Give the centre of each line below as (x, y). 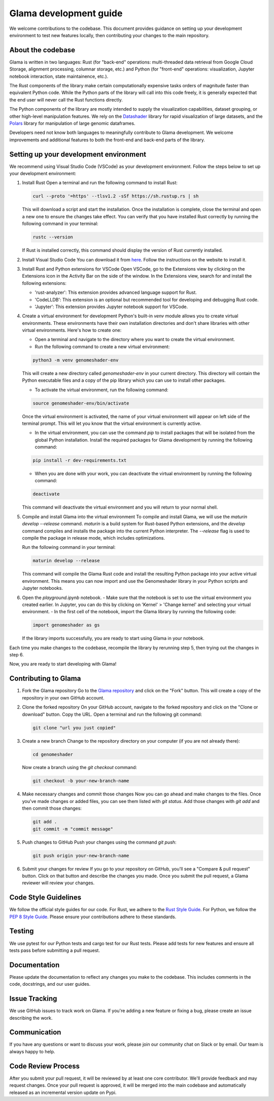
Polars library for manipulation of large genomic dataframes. (72, 123)
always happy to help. (32, 1051)
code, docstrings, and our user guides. (50, 984)
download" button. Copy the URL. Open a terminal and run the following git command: (112, 714)
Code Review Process (45, 1066)
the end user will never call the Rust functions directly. (66, 99)
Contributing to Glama (45, 678)
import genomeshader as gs (66, 625)
